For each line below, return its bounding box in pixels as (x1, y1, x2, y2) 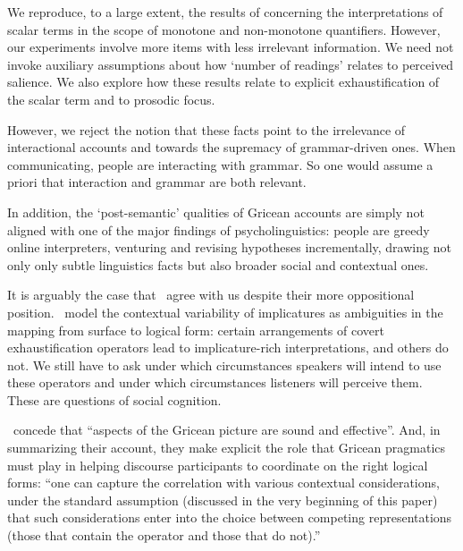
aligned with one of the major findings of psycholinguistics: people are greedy (7, 220, 430, 239)
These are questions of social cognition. (7, 390, 222, 409)
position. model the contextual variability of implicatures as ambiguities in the (7, 302, 443, 321)
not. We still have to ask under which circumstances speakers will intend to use (7, 355, 442, 374)
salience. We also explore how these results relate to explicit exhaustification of (7, 72, 440, 91)
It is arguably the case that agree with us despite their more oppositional (7, 285, 415, 304)
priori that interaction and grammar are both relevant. (7, 173, 307, 191)
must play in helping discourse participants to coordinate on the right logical (7, 455, 428, 474)
